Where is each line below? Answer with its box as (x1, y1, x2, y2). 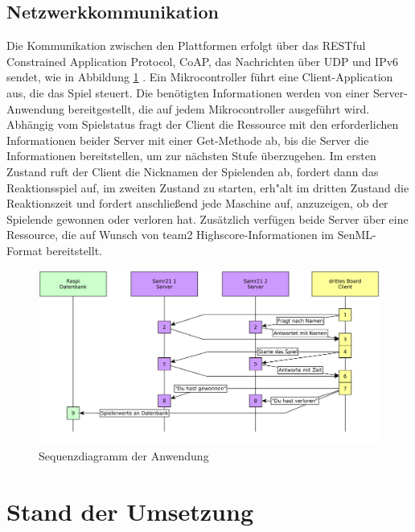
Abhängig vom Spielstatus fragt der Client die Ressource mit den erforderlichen (6, 116, 399, 133)
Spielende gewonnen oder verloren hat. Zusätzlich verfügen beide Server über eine (6, 210, 409, 227)
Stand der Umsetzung (6, 495, 253, 528)
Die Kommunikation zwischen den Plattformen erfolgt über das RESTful (6, 37, 366, 54)
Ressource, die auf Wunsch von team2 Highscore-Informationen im (6, 226, 334, 243)
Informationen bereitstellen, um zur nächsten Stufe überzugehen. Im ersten (6, 147, 376, 164)
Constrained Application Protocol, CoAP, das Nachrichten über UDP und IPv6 (6, 52, 399, 69)
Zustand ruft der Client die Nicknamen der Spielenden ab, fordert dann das (6, 163, 379, 179)
